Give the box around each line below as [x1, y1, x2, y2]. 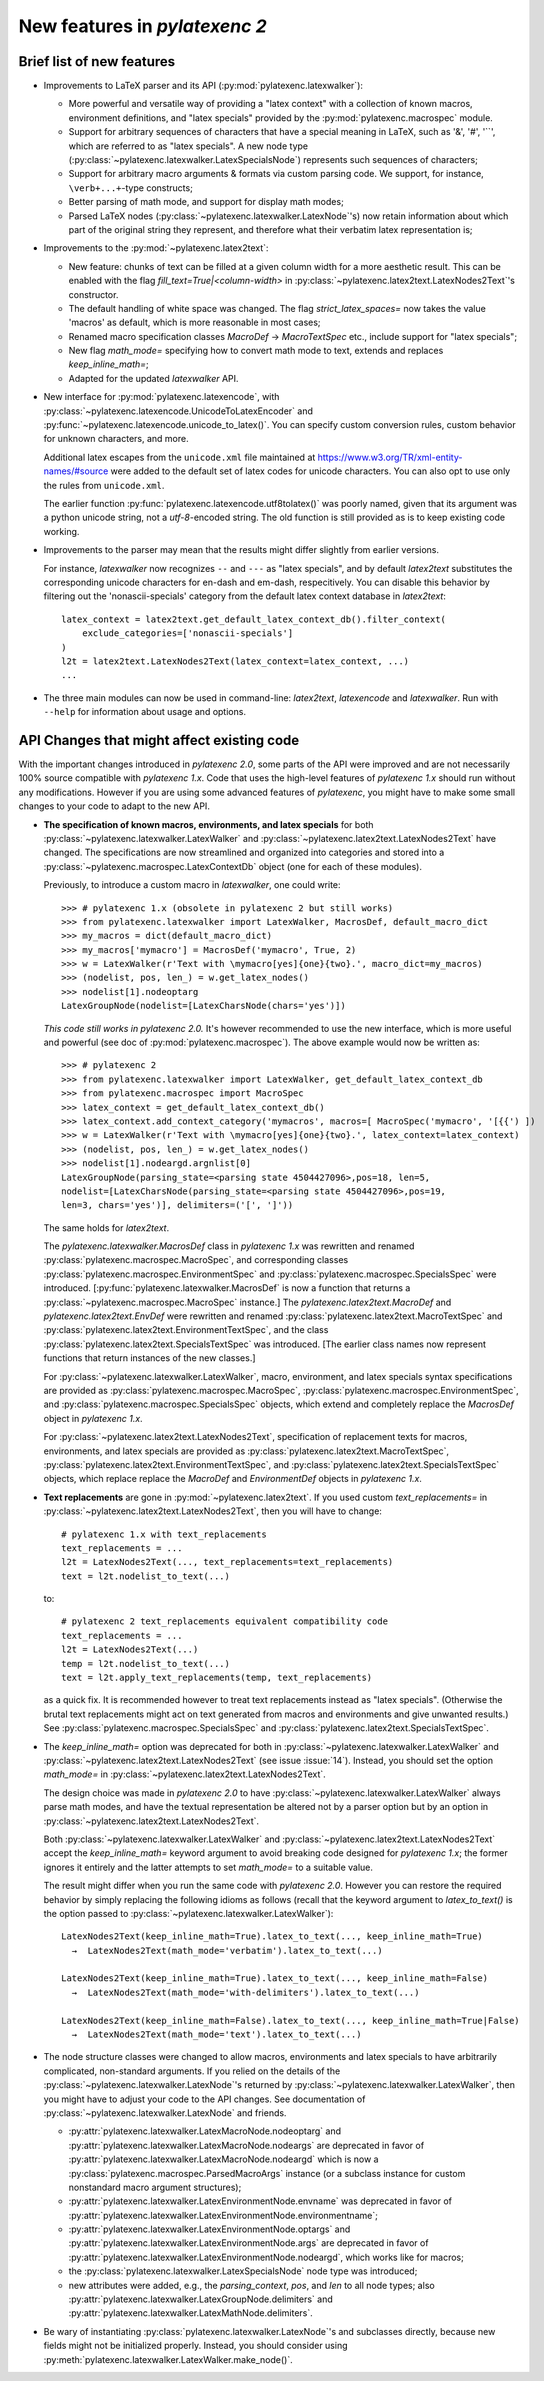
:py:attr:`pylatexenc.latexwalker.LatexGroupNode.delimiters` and [68, 2293, 334, 2305]
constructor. [68, 288, 119, 300]
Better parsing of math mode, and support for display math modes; [68, 196, 344, 208]
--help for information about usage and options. [43, 706, 247, 718]
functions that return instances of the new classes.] [43, 1352, 256, 1364]
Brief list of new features [18, 53, 176, 70]
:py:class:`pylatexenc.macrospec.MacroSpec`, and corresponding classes [43, 1254, 349, 1266]
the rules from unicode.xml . [43, 479, 165, 491]
